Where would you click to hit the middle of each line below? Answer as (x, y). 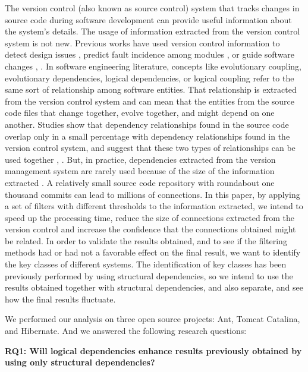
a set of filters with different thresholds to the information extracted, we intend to (154, 206)
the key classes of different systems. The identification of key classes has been (146, 264)
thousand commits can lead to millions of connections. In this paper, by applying (153, 194)
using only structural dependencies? (80, 362)
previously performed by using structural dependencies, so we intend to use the (149, 275)
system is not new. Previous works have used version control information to (142, 42)
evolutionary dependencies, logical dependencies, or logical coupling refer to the (150, 78)
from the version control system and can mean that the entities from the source (150, 101)
